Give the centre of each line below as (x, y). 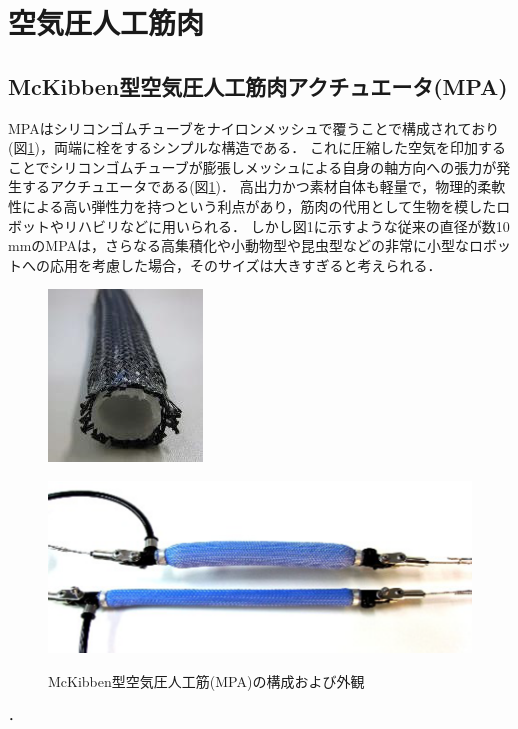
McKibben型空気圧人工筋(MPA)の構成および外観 (206, 680)
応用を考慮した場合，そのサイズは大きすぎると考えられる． (245, 264)
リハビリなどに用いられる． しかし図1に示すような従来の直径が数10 (286, 225)
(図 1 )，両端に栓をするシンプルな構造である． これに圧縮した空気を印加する (257, 147)
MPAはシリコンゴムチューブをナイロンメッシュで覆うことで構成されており (254, 127)
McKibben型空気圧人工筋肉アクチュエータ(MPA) (258, 85)
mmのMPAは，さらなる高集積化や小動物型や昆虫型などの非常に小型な (239, 245)
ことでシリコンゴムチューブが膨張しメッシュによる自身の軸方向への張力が (252, 166)
